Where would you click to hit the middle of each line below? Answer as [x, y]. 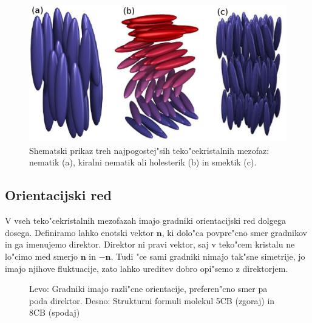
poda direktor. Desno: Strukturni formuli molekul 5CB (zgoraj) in [152, 300]
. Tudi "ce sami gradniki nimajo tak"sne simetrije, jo [208, 256]
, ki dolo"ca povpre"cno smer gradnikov [234, 232]
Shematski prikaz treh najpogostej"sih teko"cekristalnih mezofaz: [149, 150]
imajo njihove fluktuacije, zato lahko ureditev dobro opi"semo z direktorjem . [147, 268]
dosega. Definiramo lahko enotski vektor [80, 232]
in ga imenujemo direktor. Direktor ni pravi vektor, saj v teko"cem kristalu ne [150, 244]
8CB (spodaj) [55, 312]
